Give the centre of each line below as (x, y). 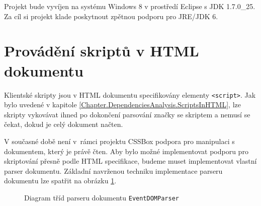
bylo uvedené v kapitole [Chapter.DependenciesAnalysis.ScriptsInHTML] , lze (122, 105)
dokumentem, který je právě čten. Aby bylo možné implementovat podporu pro (126, 151)
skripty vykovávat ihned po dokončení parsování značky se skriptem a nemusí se (127, 114)
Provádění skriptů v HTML (102, 51)
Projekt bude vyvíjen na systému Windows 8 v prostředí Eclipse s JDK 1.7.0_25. (130, 6)
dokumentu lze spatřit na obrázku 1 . (60, 181)
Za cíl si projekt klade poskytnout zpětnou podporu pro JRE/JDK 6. (111, 16)
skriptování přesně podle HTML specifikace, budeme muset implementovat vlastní (130, 161)
